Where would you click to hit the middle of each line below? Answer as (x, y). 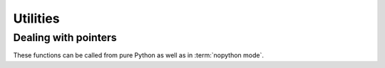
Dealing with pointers (65, 38)
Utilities (36, 18)
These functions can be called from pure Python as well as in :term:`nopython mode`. (138, 55)
